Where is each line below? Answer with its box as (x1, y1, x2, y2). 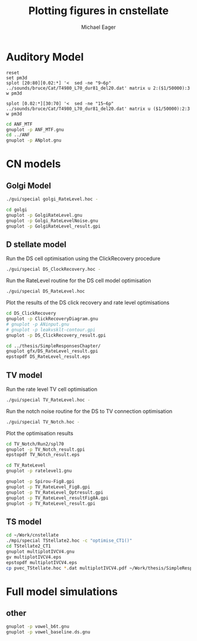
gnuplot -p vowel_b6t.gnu (6, 624, 69, 630)
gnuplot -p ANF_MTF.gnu (6, 126, 64, 133)
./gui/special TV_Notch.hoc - (6, 419, 80, 425)
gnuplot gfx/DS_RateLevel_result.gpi (6, 348, 98, 354)
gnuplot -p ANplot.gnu (6, 137, 62, 143)
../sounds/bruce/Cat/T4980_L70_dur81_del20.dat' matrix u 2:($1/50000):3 (6, 85, 191, 91)
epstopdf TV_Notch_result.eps (6, 452, 80, 458)
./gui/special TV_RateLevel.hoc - (6, 397, 91, 403)
